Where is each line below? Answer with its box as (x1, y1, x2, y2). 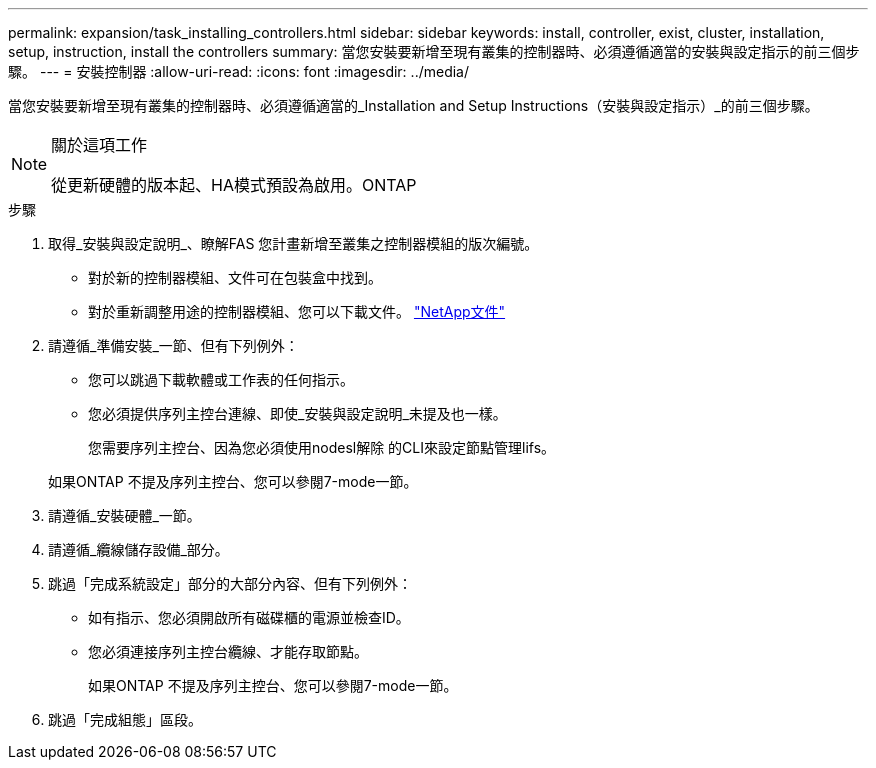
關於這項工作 (51, 135, 148, 155)
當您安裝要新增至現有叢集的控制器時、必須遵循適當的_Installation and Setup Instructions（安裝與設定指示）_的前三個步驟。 (8, 97, 819, 114)
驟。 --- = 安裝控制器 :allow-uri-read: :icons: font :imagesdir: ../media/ (8, 63, 470, 80)
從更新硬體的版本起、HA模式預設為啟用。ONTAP (51, 175, 417, 195)
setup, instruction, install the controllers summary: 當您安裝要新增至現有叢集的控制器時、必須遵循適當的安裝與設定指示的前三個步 (8, 43, 860, 60)
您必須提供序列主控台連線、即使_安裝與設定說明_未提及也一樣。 (88, 405, 507, 422)
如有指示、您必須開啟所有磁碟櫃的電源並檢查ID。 (88, 609, 410, 626)
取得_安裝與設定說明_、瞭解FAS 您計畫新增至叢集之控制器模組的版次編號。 (48, 235, 539, 252)
